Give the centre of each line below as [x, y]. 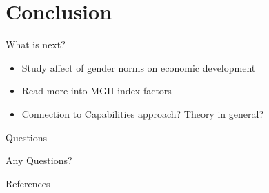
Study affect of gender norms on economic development [139, 67]
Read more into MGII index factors [97, 91]
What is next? [36, 44]
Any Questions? [39, 160]
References [28, 183]
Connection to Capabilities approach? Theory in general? [143, 113]
